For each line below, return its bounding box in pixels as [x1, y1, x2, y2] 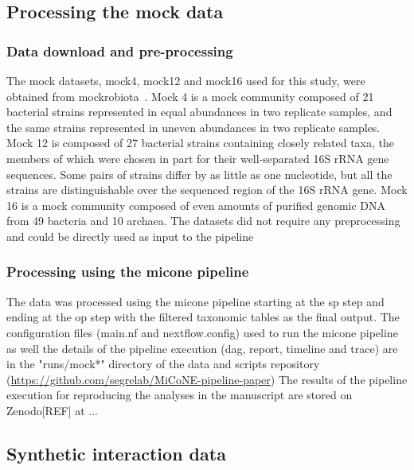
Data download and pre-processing [6, 41, 233, 60]
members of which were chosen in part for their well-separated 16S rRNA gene [6, 150, 389, 166]
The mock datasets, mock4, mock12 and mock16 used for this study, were [6, 72, 365, 88]
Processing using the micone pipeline [6, 262, 249, 282]
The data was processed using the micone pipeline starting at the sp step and [6, 293, 385, 309]
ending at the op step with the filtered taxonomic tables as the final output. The [6, 309, 400, 325]
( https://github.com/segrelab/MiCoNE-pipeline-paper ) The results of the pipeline [6, 371, 408, 387]
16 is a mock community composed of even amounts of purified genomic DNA [6, 196, 386, 213]
